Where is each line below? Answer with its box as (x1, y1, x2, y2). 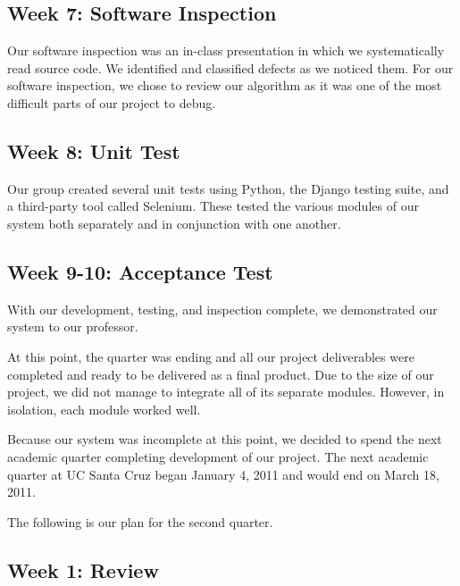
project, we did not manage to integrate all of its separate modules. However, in (7, 382, 445, 401)
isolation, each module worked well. (7, 399, 201, 418)
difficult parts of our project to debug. (7, 93, 216, 112)
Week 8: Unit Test (7, 137, 180, 164)
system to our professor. (7, 317, 138, 336)
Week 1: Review (7, 556, 159, 583)
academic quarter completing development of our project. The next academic (7, 447, 429, 465)
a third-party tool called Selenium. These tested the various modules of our (7, 197, 419, 215)
